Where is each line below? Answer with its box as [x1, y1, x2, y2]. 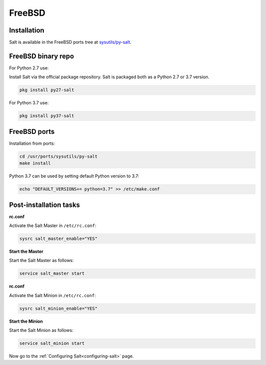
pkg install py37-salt [19, 113, 74, 119]
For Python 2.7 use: [9, 65, 49, 71]
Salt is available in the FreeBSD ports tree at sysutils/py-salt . [9, 39, 132, 45]
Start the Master [9, 249, 44, 255]
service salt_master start [19, 271, 85, 276]
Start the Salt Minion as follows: [9, 328, 73, 333]
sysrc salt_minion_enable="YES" [19, 305, 98, 311]
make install [19, 161, 51, 166]
